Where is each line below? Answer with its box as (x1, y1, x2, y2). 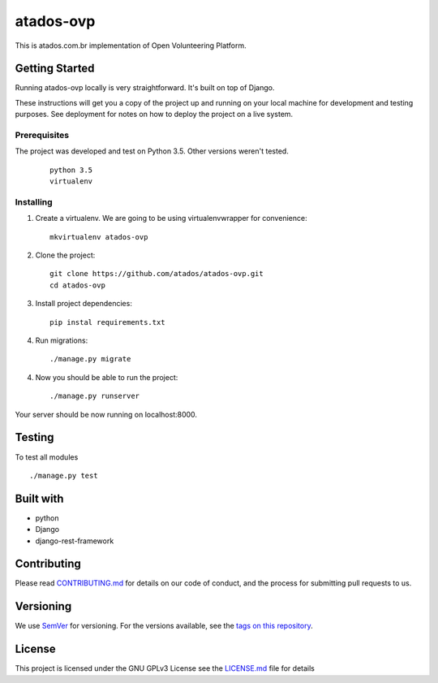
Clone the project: (35, 250, 96, 260)
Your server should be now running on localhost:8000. (15, 409, 198, 419)
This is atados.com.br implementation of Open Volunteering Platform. (15, 41, 247, 50)
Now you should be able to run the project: (35, 372, 178, 382)
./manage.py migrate (49, 354, 131, 364)
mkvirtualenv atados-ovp (49, 232, 148, 241)
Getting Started (15, 62, 95, 76)
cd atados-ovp (49, 280, 105, 290)
